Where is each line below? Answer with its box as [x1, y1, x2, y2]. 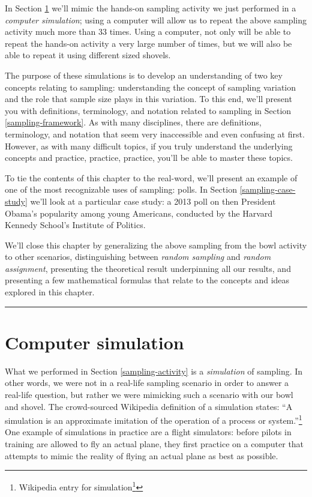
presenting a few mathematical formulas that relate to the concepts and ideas [5, 274, 290, 286]
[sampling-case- [239, 183, 296, 196]
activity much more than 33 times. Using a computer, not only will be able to [5, 25, 291, 38]
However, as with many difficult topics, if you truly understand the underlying [5, 139, 293, 152]
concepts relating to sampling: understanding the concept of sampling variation [5, 80, 296, 93]
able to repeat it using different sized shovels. [5, 49, 171, 61]
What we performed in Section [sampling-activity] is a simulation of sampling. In [5, 364, 303, 377]
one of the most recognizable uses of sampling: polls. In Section [5, 183, 237, 196]
